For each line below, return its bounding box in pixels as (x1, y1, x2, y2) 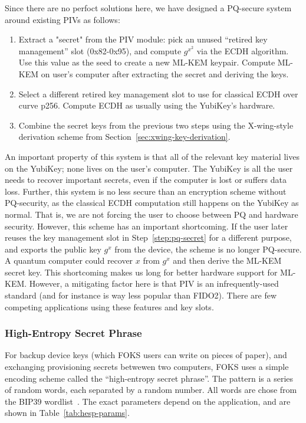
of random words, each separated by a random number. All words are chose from (5, 383, 297, 396)
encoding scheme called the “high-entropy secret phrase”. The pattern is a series (5, 372, 294, 384)
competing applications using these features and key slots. (5, 300, 214, 313)
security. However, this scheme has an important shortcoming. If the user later (5, 219, 288, 232)
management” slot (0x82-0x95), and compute (18, 44, 182, 57)
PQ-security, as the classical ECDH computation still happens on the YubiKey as (5, 196, 299, 209)
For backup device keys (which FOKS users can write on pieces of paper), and (5, 349, 287, 361)
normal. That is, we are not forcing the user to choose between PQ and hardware (5, 208, 298, 220)
